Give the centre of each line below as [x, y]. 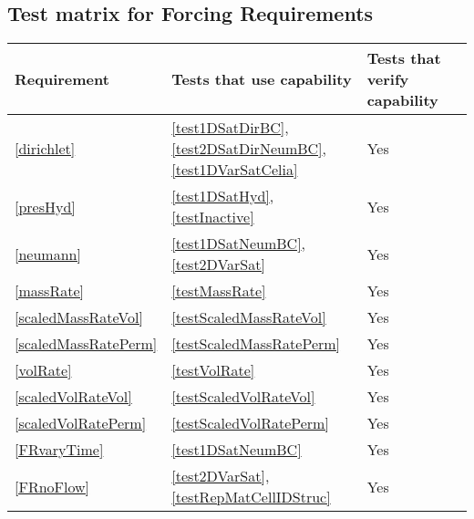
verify [388, 79]
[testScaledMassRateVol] [249, 317]
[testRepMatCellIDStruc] [251, 497]
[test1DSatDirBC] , [230, 128]
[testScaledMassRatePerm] [256, 344]
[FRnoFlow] [52, 486]
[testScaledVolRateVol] [243, 397]
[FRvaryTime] [59, 450]
